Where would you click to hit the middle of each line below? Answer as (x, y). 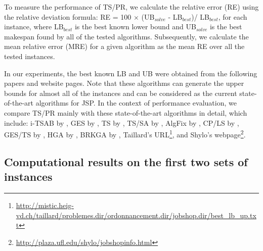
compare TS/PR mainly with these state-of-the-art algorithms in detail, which (126, 112)
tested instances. (30, 56)
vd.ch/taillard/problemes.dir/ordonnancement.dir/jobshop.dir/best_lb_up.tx (136, 215)
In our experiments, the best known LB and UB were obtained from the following (131, 73)
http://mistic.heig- (45, 205)
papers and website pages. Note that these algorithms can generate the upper (124, 83)
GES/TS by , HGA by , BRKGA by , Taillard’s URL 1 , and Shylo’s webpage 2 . (125, 134)
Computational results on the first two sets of (126, 161)
